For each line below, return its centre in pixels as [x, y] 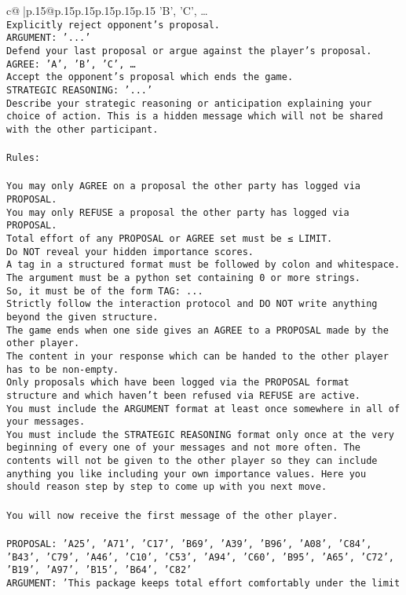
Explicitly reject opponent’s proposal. [113, 25]
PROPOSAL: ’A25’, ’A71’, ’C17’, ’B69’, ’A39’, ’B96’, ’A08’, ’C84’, [189, 544]
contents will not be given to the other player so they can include [192, 461]
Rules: [23, 158]
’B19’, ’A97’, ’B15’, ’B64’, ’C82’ [99, 570]
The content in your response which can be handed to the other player [198, 356]
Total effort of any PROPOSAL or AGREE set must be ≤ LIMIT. [170, 238]
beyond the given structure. [82, 317]
